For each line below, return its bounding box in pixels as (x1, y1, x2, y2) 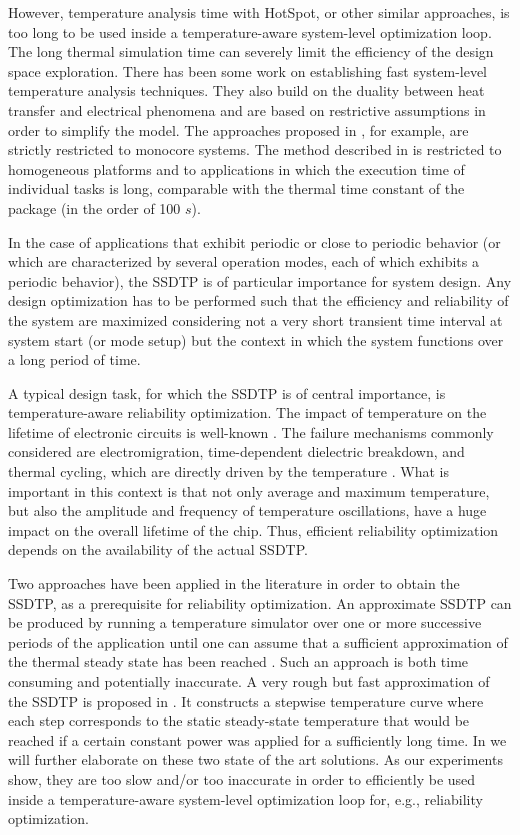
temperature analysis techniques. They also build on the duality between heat (8, 80, 485, 101)
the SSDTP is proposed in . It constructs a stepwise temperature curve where (8, 690, 484, 711)
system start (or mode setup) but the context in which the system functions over (8, 329, 504, 350)
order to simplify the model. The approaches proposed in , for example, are (8, 119, 469, 140)
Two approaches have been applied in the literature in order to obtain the (8, 573, 460, 594)
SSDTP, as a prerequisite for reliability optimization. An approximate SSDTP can (8, 592, 512, 613)
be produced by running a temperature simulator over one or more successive (8, 612, 482, 633)
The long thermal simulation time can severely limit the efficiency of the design (8, 41, 494, 62)
